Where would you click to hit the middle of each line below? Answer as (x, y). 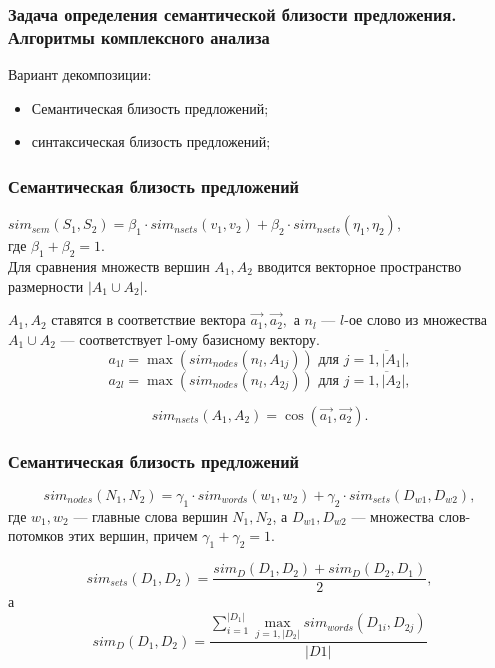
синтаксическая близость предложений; (151, 141)
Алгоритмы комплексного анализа (139, 36)
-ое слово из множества (416, 319)
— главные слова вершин (150, 515)
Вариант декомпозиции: (80, 74)
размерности (46, 285)
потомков (36, 535)
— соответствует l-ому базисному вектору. (190, 338)
